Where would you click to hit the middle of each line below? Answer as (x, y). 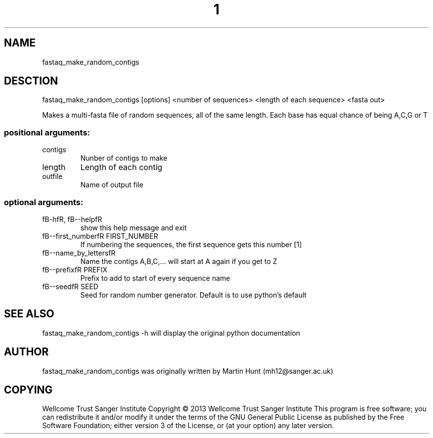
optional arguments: (44, 202)
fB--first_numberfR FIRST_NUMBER (100, 236)
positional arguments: (47, 132)
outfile (52, 176)
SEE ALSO (29, 314)
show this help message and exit (133, 227)
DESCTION (31, 81)
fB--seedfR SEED (70, 286)
